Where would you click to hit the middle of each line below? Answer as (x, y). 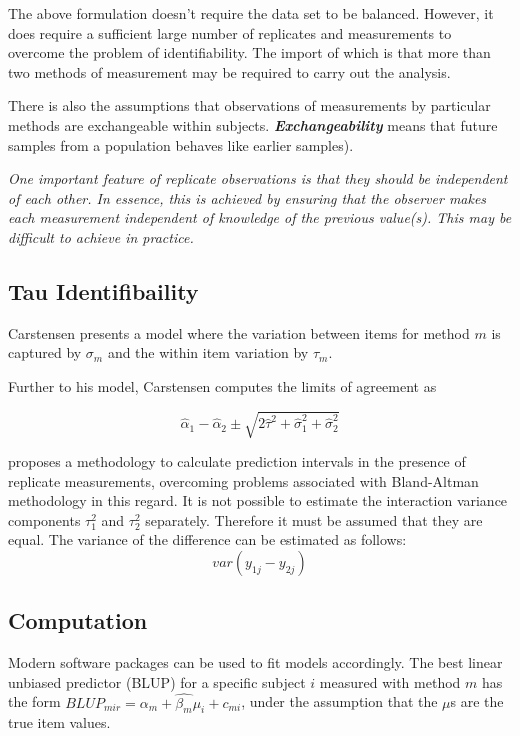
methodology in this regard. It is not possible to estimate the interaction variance (258, 500)
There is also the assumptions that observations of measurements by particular (249, 105)
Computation (78, 620)
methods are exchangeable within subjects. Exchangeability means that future (253, 124)
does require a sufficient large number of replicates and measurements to (230, 32)
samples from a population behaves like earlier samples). (181, 144)
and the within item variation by (208, 352)
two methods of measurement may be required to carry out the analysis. (229, 71)
